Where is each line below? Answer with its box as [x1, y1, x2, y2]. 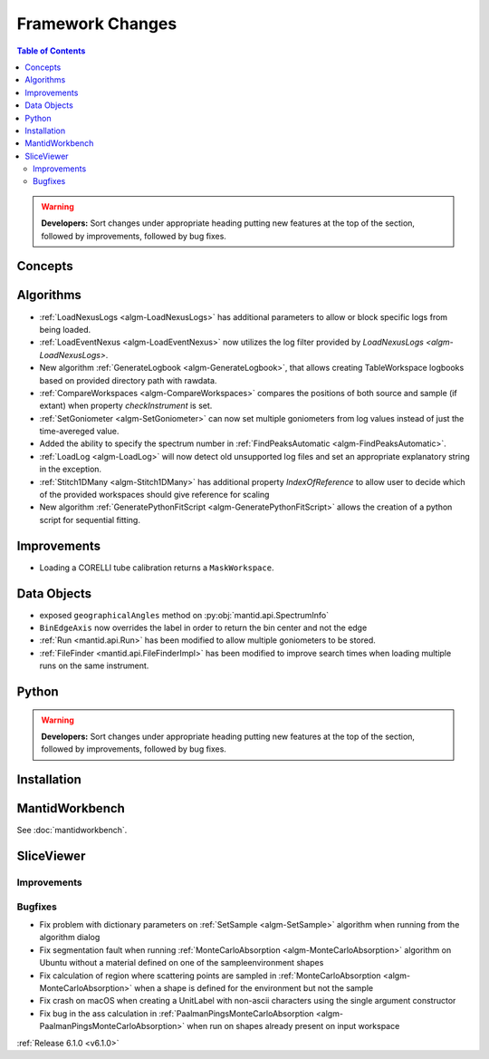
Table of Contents [16, 45, 86, 56]
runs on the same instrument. [39, 660, 149, 671]
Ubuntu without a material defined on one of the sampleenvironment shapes [39, 957, 324, 968]
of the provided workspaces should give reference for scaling [39, 490, 270, 500]
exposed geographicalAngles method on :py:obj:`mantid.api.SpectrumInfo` [39, 609, 330, 620]
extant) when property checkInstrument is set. [39, 400, 213, 412]
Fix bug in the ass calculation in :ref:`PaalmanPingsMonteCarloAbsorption [39, 1007, 314, 1019]
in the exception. [39, 463, 102, 475]
